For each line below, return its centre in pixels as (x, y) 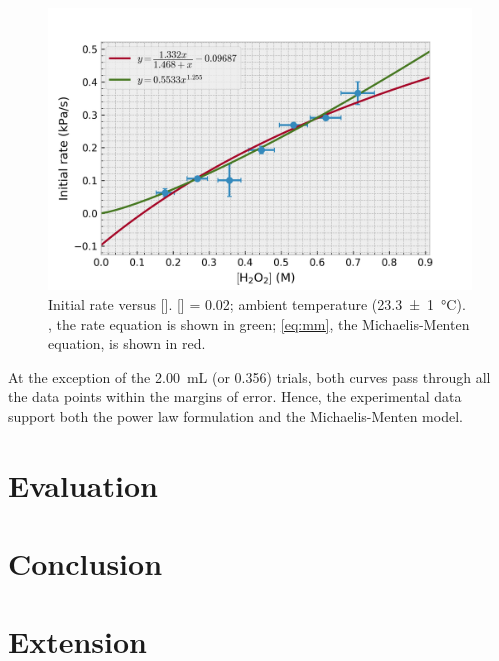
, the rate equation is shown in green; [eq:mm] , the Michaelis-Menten (259, 323)
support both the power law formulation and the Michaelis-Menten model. (235, 415)
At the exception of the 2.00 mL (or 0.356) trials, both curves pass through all (249, 376)
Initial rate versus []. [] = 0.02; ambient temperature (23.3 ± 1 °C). (257, 303)
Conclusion (85, 563)
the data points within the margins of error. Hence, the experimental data (235, 396)
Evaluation (83, 484)
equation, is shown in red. (127, 343)
